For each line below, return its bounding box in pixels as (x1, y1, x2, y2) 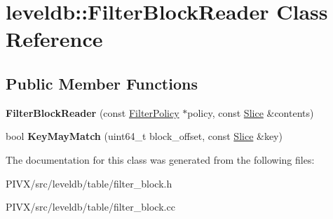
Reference (6, 24, 103, 53)
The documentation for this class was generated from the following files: (6, 152, 315, 167)
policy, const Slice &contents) (187, 105, 314, 120)
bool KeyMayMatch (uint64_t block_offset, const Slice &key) (6, 129, 283, 143)
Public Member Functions (6, 72, 198, 94)
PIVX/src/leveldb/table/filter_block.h (6, 176, 172, 190)
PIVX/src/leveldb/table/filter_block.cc (6, 199, 175, 214)
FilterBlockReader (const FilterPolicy (6, 105, 179, 120)
